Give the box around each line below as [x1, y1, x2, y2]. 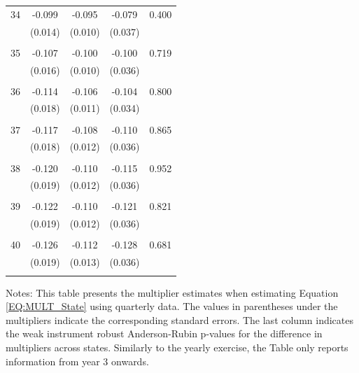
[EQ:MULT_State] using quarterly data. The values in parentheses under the [6, 299, 338, 314]
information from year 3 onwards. [6, 353, 149, 368]
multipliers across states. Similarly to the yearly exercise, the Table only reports [6, 339, 349, 354]
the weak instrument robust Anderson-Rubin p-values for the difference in [6, 326, 323, 341]
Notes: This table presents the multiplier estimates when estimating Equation [6, 285, 339, 300]
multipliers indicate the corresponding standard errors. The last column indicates [6, 312, 353, 327]
